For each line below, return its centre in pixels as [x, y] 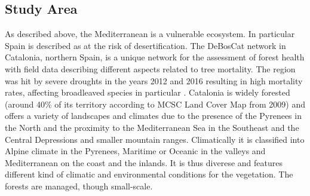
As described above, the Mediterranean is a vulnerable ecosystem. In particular [150, 34]
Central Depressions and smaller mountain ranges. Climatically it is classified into [155, 139]
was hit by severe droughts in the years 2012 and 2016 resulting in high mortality [154, 80]
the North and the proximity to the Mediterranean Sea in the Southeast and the [152, 127]
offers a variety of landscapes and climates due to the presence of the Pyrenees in [153, 116]
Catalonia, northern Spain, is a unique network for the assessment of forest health [155, 57]
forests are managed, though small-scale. [79, 186]
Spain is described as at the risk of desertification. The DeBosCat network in [145, 45]
